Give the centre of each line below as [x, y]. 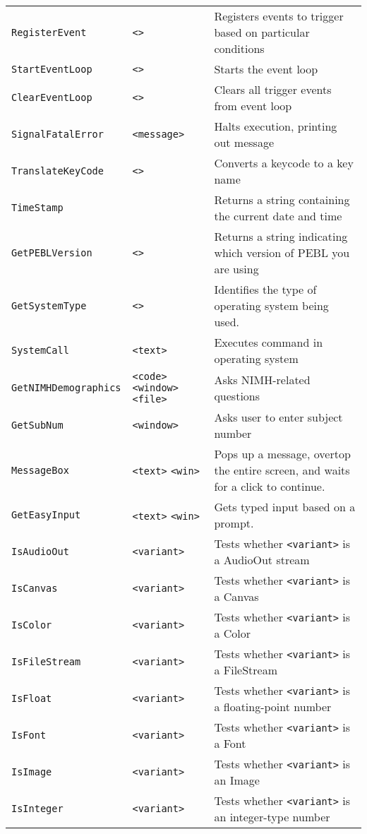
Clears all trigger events [273, 89]
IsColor [32, 625]
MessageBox [40, 470]
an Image [237, 780]
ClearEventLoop [52, 97]
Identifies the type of [265, 289]
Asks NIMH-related [262, 380]
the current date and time [278, 216]
